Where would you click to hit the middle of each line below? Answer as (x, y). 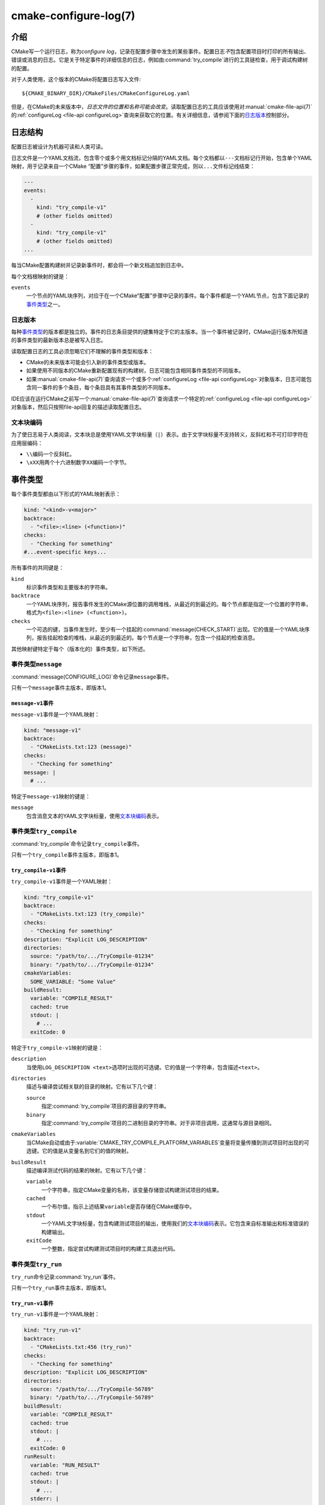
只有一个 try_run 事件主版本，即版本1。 (60, 1288)
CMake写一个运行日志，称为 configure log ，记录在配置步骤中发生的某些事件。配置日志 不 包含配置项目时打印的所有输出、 (160, 52)
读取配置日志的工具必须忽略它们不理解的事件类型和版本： (82, 351)
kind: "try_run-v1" (52, 1330)
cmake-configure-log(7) (73, 16)
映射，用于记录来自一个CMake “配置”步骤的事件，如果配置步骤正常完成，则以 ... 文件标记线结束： (133, 166)
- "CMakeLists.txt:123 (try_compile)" (87, 914)
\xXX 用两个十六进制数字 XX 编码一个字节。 (78, 462)
